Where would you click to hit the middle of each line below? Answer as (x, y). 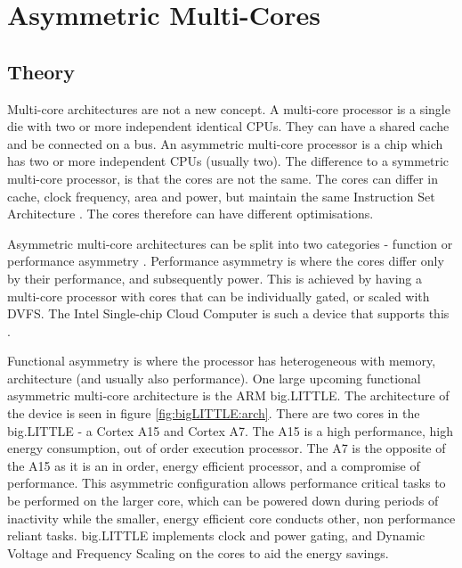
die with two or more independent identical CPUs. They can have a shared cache (228, 126)
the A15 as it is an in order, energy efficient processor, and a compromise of (214, 465)
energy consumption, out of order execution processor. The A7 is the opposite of (227, 448)
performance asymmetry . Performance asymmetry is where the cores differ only (226, 261)
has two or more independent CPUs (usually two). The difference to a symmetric (228, 161)
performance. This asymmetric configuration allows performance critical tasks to (227, 483)
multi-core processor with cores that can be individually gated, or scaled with (219, 296)
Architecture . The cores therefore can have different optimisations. (190, 214)
